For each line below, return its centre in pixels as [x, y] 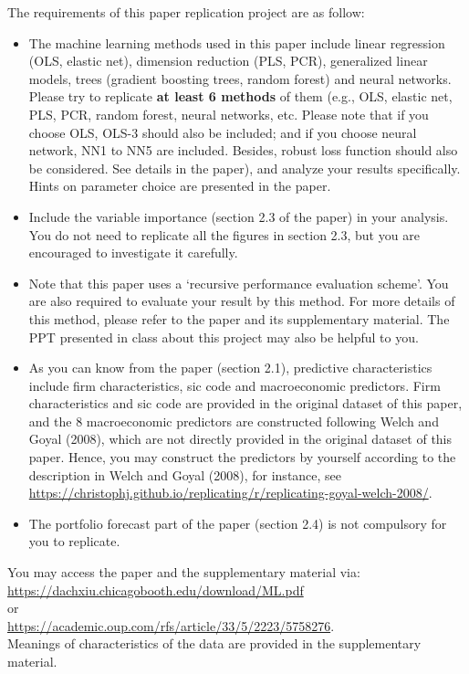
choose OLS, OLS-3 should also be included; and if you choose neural [223, 132]
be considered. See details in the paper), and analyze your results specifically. [245, 168]
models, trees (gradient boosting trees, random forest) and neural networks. [240, 78]
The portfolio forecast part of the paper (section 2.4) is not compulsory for [238, 523]
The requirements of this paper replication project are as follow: [186, 12]
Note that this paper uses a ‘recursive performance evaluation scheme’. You [239, 283]
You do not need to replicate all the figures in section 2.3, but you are [224, 234]
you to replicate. [74, 541]
